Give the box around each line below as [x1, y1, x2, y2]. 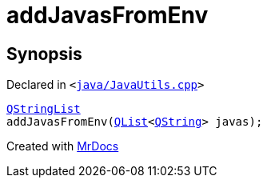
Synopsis [6, 43, 82, 64]
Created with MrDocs [6, 139, 119, 154]
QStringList [6, 102, 81, 116]
